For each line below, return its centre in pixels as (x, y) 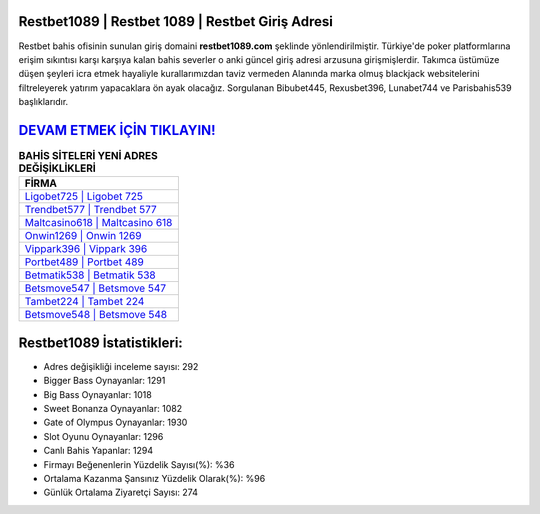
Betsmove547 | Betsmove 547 (95, 288)
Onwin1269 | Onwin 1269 (83, 236)
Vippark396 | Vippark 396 (86, 249)
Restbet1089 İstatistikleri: (101, 342)
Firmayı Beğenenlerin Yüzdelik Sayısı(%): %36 (139, 464)
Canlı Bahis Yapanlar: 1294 (98, 451)
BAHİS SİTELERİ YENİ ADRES (88, 156)
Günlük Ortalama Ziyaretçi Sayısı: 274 (121, 492)
